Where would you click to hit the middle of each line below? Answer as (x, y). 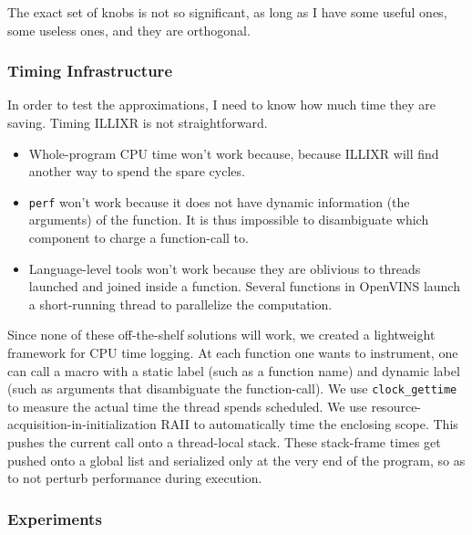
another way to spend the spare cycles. (137, 171)
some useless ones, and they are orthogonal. (129, 30)
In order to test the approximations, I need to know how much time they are (222, 105)
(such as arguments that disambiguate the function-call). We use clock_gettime (232, 388)
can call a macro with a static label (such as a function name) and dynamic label (234, 370)
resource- (396, 406)
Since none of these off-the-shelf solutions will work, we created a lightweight (221, 335)
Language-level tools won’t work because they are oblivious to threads (225, 268)
